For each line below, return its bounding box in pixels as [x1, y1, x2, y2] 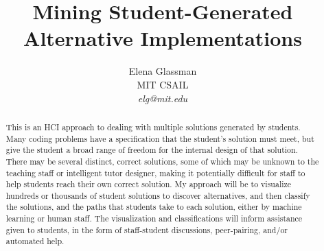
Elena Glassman [128, 64, 197, 78]
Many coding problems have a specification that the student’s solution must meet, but [5, 132, 314, 144]
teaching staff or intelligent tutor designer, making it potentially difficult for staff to [5, 167, 305, 178]
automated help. [5, 235, 65, 247]
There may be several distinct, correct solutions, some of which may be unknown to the [5, 155, 319, 167]
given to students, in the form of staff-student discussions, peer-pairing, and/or [5, 224, 288, 235]
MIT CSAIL [137, 77, 189, 91]
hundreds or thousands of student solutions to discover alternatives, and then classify [5, 189, 310, 201]
